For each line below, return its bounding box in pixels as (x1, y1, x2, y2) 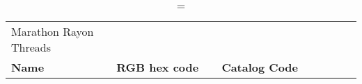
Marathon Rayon (11, 23, 94, 39)
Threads (11, 39, 52, 55)
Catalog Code (221, 59, 299, 75)
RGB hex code (116, 59, 199, 75)
